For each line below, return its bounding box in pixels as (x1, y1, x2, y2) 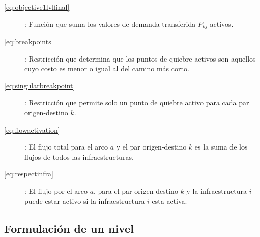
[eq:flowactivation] (4, 124, 60, 135)
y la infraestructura (186, 185, 247, 196)
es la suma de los (194, 141, 248, 152)
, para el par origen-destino (94, 185, 178, 196)
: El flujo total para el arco (24, 141, 108, 152)
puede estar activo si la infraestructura (24, 195, 145, 206)
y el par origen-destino (116, 141, 187, 152)
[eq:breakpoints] (4, 36, 53, 47)
